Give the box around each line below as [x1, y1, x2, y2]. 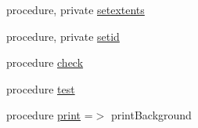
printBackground [110, 107, 192, 123]
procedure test [6, 80, 75, 97]
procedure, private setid [6, 27, 120, 44]
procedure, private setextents [6, 2, 145, 17]
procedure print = [6, 107, 93, 123]
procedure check [6, 54, 84, 71]
